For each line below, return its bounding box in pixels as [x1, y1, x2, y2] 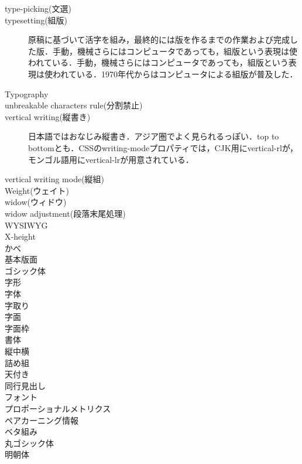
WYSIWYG [5, 219, 48, 231]
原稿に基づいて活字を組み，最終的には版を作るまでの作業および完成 [28, 33, 290, 46]
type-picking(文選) [5, 2, 71, 14]
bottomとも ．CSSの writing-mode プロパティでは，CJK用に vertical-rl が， [28, 141, 298, 153]
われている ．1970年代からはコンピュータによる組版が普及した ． [52, 67, 298, 80]
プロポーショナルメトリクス [5, 402, 111, 414]
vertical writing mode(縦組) [5, 173, 105, 185]
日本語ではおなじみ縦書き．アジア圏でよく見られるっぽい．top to [28, 130, 279, 142]
